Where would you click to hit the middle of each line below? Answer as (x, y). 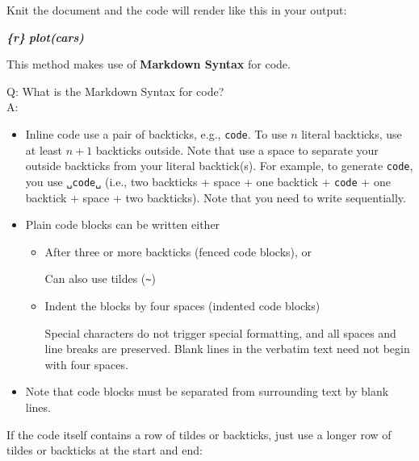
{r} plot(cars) (45, 37)
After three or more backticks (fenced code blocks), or (178, 251)
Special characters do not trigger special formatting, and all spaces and (220, 332)
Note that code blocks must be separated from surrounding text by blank (207, 391)
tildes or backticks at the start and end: (105, 450)
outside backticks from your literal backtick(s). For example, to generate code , (219, 166)
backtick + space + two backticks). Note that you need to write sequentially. (216, 197)
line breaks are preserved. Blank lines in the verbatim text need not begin (227, 349)
